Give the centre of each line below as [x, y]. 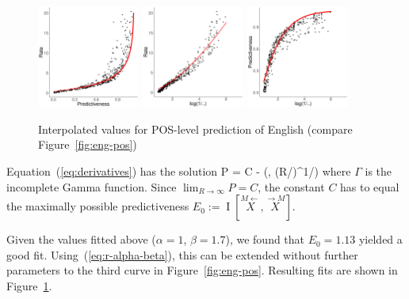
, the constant [291, 186]
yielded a [380, 239]
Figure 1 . [29, 285]
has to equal [370, 186]
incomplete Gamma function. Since [92, 186]
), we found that [265, 239]
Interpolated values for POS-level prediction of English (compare [195, 129]
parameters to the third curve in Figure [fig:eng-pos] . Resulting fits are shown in [202, 270]
